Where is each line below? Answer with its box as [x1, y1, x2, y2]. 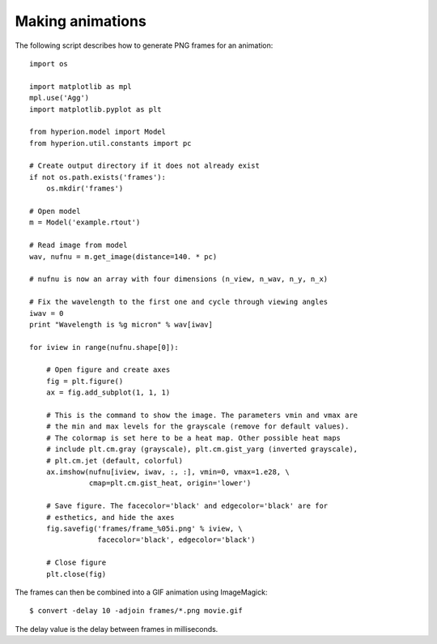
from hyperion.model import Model [29, 127, 166, 137]
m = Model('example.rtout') [29, 218, 141, 227]
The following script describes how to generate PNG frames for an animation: [15, 41, 274, 50]
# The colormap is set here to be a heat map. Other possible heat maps [45, 433, 342, 442]
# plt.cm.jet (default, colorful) [45, 456, 184, 465]
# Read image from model [29, 241, 128, 250]
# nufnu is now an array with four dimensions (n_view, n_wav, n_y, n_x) [29, 275, 329, 284]
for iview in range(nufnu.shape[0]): [29, 343, 180, 352]
